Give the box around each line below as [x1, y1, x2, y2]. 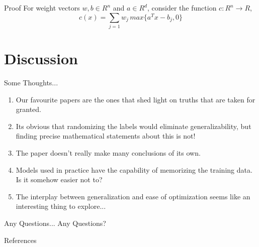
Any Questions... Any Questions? [4, 217, 106, 228]
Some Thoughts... [4, 77, 58, 88]
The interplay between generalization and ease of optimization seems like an [16, 191, 250, 201]
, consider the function [147, 3, 217, 13]
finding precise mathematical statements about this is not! [16, 131, 196, 141]
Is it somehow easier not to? [16, 174, 103, 185]
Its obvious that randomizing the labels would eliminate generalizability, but [16, 120, 251, 131]
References [4, 234, 37, 245]
